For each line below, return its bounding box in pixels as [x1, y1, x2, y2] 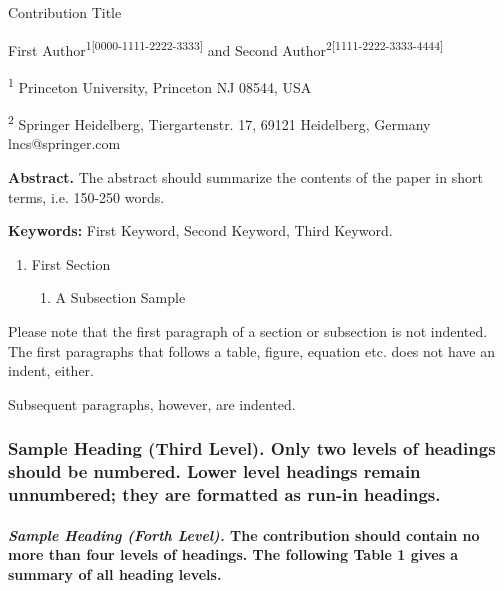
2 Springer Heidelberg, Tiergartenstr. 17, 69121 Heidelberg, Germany [8, 111, 431, 134]
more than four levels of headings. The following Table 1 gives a [8, 544, 459, 565]
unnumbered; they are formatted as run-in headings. [8, 482, 441, 507]
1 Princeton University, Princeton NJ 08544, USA [8, 73, 312, 97]
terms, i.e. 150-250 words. [8, 186, 165, 207]
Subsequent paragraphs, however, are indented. [8, 393, 296, 414]
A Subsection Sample [55, 287, 186, 308]
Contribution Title [8, 2, 122, 22]
